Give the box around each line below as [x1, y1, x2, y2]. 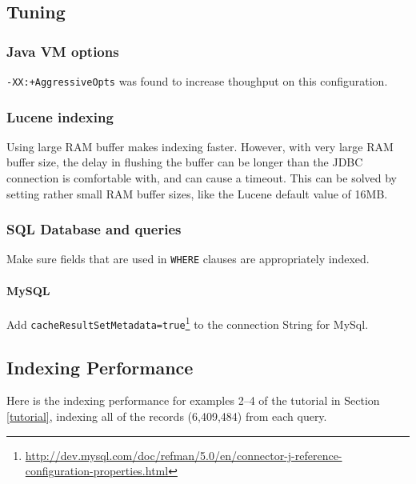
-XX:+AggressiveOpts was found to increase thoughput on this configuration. [6, 73, 388, 89]
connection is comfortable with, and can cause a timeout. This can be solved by [6, 170, 397, 186]
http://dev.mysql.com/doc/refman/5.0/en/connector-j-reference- [25, 446, 342, 463]
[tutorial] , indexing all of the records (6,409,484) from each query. [6, 408, 327, 425]
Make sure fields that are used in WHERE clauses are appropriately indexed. [6, 250, 370, 267]
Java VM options [6, 41, 119, 61]
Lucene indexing [6, 106, 114, 126]
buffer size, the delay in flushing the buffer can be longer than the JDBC [6, 154, 363, 170]
